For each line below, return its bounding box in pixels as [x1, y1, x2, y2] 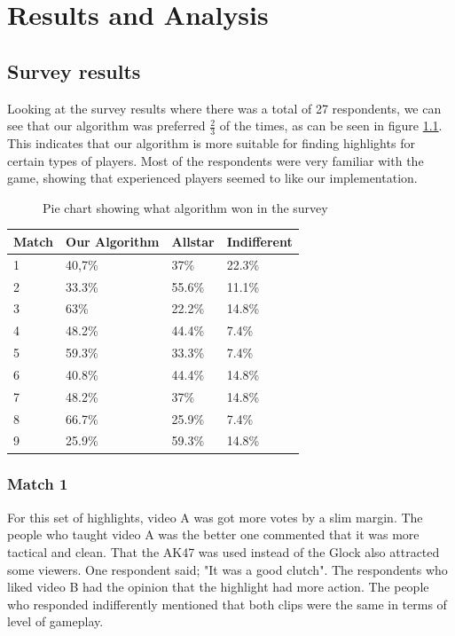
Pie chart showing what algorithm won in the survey [43, 198, 328, 216]
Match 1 [7, 473, 68, 495]
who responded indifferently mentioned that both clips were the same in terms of [7, 594, 447, 613]
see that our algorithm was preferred [7, 116, 206, 135]
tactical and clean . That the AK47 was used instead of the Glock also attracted [7, 542, 440, 561]
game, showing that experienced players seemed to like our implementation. [7, 169, 418, 187]
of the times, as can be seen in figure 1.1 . [219, 116, 443, 135]
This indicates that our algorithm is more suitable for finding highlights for [7, 134, 415, 152]
